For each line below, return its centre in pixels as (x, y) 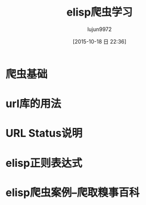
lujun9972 (100, 29)
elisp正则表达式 (44, 163)
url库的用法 (33, 104)
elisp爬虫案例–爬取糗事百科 (73, 192)
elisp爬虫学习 (100, 12)
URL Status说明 (44, 134)
